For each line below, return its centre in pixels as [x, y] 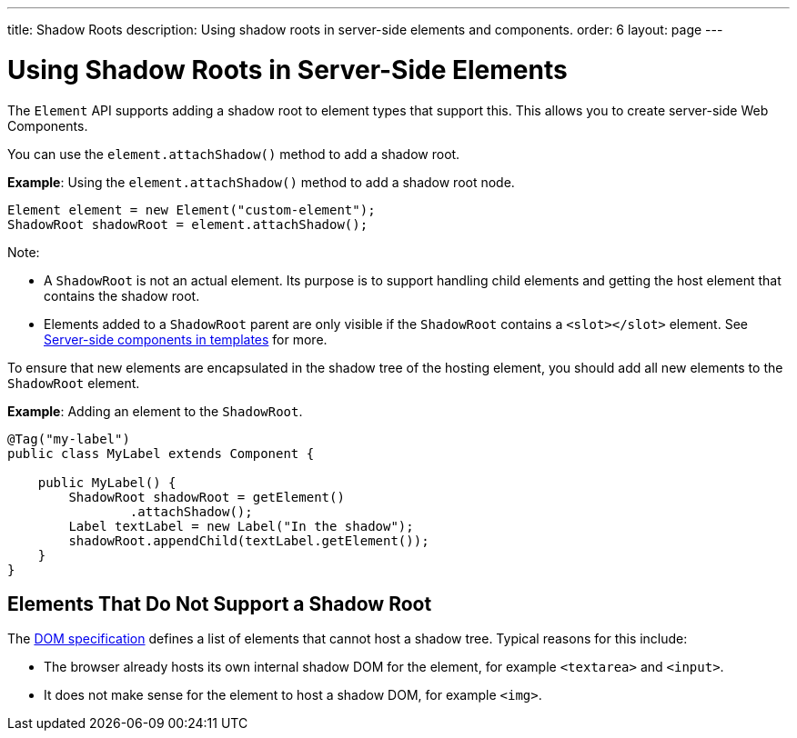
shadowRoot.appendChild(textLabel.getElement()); [249, 540]
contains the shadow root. [122, 295]
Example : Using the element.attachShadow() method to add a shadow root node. [261, 182]
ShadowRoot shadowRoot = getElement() [207, 497]
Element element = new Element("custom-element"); [192, 209]
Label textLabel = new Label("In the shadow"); [241, 526]
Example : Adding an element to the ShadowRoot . [155, 411]
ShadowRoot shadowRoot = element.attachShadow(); [188, 224]
